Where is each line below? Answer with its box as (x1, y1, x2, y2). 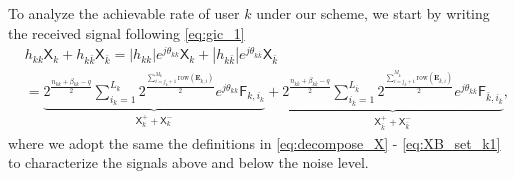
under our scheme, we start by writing (256, 3, 490, 23)
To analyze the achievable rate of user (8, 3, 240, 23)
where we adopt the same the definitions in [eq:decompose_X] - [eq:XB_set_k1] (8, 132, 501, 153)
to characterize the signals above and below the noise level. (8, 152, 369, 173)
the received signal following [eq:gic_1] (8, 22, 245, 43)
